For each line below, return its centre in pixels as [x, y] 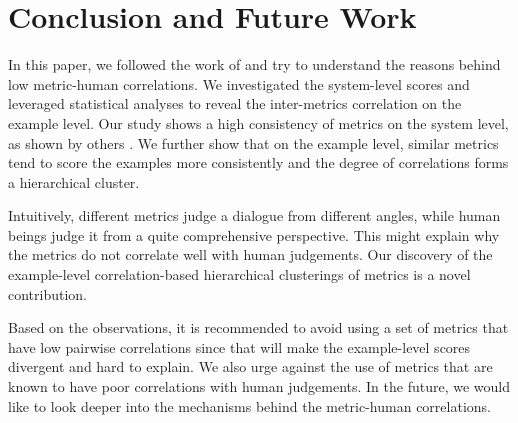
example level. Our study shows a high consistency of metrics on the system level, [258, 122]
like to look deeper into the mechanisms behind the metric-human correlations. [249, 405]
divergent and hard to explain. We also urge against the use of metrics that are [250, 366]
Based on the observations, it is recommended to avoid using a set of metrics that [258, 327]
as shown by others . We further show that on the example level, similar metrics [253, 142]
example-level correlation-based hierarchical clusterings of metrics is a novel [239, 274]
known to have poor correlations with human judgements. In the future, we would [259, 386]
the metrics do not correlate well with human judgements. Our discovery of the [250, 254]
